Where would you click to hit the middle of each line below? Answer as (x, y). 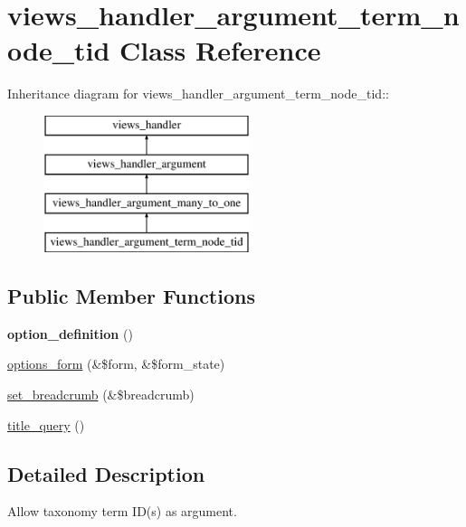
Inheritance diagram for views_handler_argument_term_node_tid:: (198, 94)
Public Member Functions (131, 296)
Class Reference (220, 50)
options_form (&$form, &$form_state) (116, 364)
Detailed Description (106, 473)
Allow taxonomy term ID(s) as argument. (122, 511)
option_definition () (70, 333)
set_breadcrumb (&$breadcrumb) (101, 395)
